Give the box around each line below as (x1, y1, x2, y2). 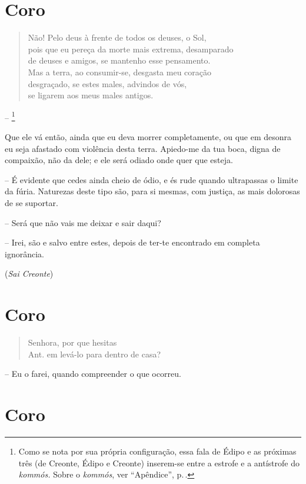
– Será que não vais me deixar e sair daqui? (5, 216, 161, 228)
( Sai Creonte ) (5, 267, 54, 280)
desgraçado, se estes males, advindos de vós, (28, 77, 187, 89)
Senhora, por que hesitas (28, 336, 117, 348)
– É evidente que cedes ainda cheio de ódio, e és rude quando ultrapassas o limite (5, 173, 298, 185)
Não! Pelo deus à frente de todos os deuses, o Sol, (28, 31, 207, 44)
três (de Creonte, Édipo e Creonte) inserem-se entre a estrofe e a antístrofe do (18, 456, 300, 469)
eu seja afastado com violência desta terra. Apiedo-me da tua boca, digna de (5, 142, 281, 154)
